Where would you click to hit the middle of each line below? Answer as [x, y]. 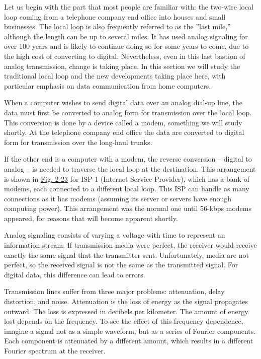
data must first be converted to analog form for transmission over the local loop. [128, 112]
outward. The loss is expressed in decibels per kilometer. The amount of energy [126, 311]
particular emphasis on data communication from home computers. [108, 85]
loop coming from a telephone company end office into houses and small [115, 16]
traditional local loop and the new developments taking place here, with [115, 76]
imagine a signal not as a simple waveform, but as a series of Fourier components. [130, 331]
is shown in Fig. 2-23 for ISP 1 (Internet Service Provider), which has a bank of [127, 178]
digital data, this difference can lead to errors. [75, 274]
